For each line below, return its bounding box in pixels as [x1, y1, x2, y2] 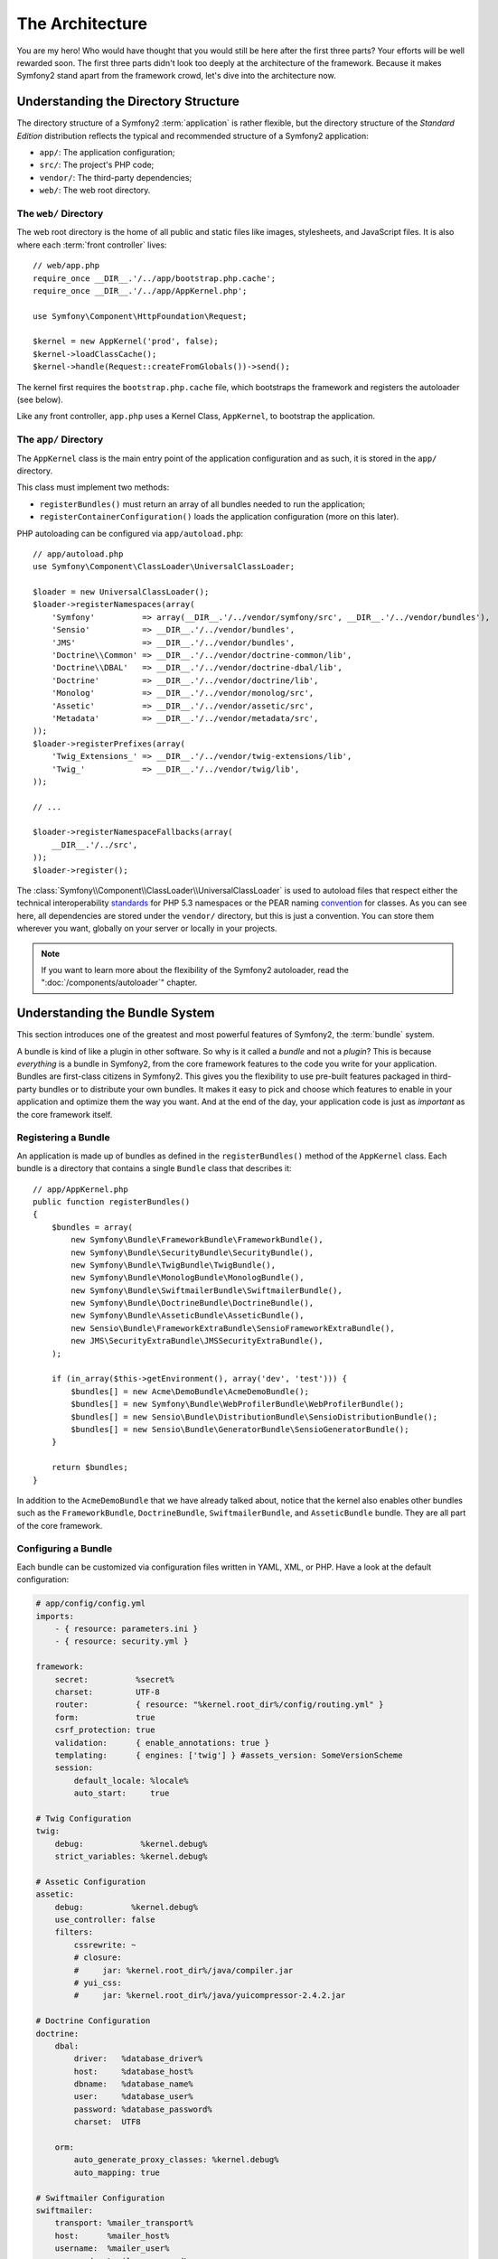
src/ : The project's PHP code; [39, 159, 155, 171]
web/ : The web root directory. [39, 185, 151, 196]
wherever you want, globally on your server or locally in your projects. [16, 923, 277, 934]
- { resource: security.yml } [54, 1636, 189, 1646]
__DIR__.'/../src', [51, 839, 138, 849]
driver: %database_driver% [73, 2054, 203, 2064]
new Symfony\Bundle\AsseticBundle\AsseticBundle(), [70, 1310, 305, 1321]
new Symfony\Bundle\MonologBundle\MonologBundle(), [70, 1272, 305, 1283]
